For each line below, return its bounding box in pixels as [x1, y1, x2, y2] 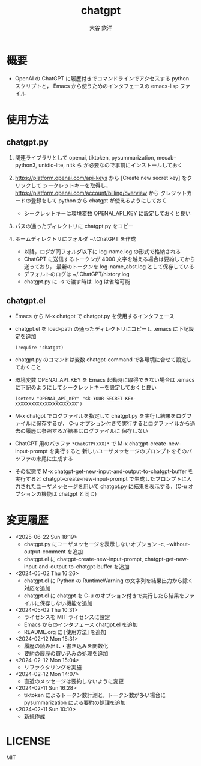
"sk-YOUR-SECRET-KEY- [82, 396, 136, 402]
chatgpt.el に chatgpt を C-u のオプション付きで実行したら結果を [23, 592, 185, 599]
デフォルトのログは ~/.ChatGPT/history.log [23, 270, 130, 277]
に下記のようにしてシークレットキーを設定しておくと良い [14, 384, 157, 391]
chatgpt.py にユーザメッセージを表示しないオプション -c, [23, 541, 166, 548]
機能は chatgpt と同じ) [41, 490, 97, 497]
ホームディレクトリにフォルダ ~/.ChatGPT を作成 [14, 235, 136, 242]
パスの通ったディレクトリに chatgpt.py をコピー [14, 222, 134, 229]
